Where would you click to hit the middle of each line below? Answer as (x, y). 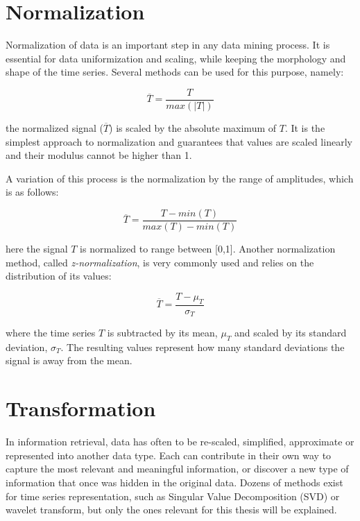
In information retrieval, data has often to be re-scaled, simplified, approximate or (180, 442)
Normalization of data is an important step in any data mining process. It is (168, 45)
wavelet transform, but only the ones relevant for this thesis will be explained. (171, 510)
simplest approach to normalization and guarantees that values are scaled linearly (179, 141)
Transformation (81, 408)
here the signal (37, 248)
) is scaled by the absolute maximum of (193, 127)
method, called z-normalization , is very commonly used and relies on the (160, 262)
